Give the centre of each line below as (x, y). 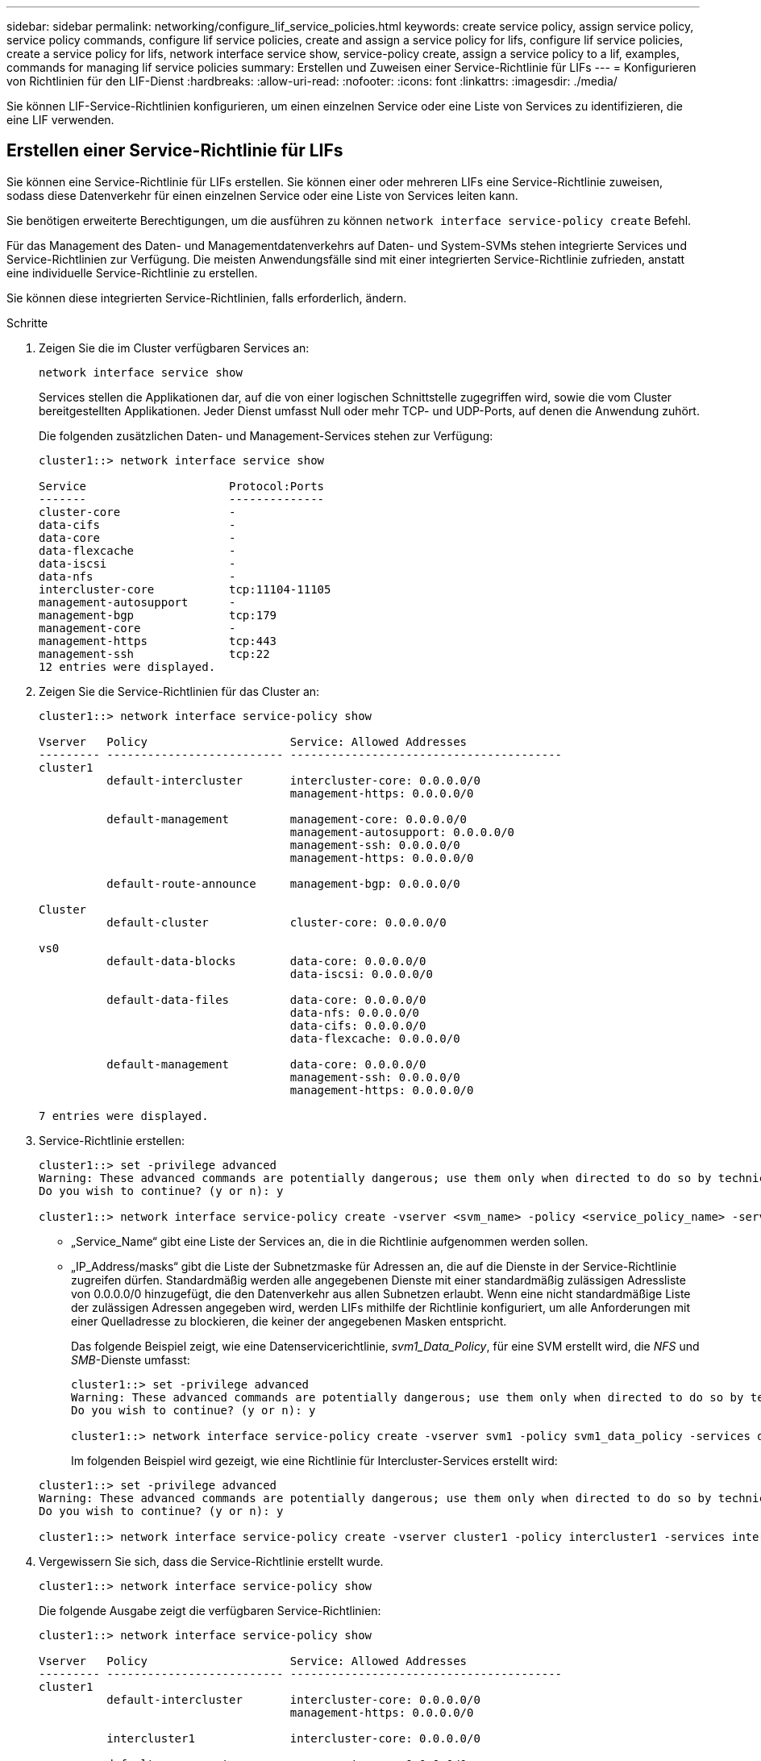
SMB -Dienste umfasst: (131, 1359)
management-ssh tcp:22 (154, 654)
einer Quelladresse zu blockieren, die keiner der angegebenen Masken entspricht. (289, 1321)
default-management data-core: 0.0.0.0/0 (266, 1064)
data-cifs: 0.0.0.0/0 (358, 1025)
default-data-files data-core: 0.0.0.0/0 (266, 999)
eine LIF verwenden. (60, 120)
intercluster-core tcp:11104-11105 (185, 589)
